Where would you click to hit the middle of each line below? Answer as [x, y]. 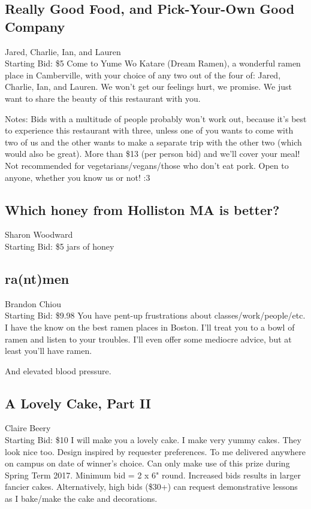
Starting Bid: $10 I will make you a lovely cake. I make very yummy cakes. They [153, 440]
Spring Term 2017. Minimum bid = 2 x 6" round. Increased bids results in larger [153, 475]
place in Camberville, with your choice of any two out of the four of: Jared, [143, 75]
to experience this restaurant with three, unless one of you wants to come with [149, 130]
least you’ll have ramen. [49, 351]
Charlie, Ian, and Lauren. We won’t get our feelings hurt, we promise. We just [148, 87]
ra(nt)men [37, 278]
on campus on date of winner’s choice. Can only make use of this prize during [147, 463]
